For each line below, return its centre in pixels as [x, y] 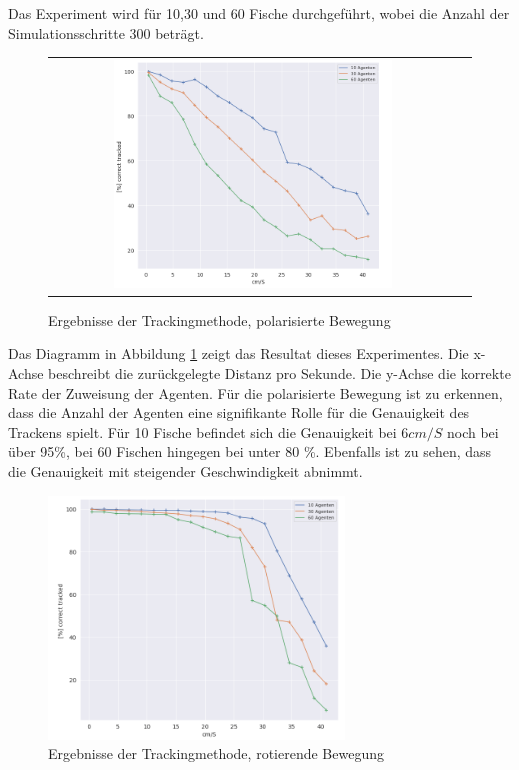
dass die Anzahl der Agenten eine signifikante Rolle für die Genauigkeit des [239, 412]
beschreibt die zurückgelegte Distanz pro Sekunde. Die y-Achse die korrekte [279, 373]
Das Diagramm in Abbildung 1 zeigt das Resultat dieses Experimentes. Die [238, 353]
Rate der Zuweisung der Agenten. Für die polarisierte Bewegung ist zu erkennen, [255, 392]
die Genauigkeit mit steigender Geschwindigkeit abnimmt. [185, 471]
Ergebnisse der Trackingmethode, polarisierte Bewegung [219, 319]
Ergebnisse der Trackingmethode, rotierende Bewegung [216, 753]
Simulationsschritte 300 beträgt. [106, 32]
